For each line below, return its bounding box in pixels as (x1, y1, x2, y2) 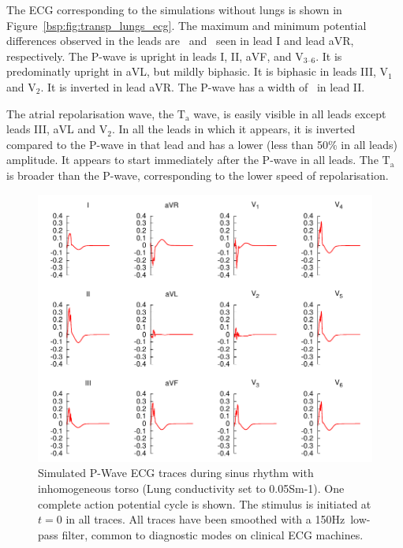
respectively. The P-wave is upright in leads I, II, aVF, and (6, 47, 292, 64)
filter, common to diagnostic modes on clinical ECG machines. (62, 526, 364, 542)
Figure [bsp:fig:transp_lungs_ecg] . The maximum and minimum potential (6, 17, 367, 33)
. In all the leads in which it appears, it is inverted (111, 121, 356, 137)
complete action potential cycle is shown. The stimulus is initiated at (38, 495, 371, 512)
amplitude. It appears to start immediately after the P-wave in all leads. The (6, 151, 379, 168)
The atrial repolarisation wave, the (6, 105, 174, 121)
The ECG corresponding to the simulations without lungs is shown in (6, 2, 342, 17)
